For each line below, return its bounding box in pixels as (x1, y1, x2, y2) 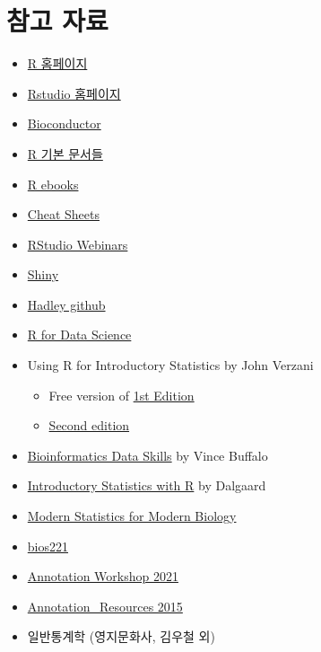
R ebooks (27, 174, 79, 193)
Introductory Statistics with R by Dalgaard (27, 476, 266, 495)
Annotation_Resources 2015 (27, 596, 183, 615)
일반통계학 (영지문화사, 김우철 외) (27, 627, 215, 646)
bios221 (27, 536, 68, 555)
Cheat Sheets (27, 205, 100, 224)
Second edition (48, 416, 130, 435)
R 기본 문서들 (27, 144, 103, 163)
